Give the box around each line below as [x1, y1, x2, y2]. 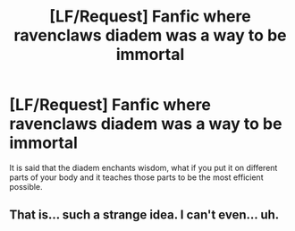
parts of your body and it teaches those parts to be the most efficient [9, 172, 264, 183]
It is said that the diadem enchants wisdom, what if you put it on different [9, 162, 278, 173]
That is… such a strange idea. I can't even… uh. [9, 208, 280, 223]
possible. [9, 181, 43, 192]
